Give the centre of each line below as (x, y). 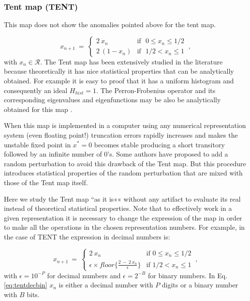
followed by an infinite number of (53, 154)
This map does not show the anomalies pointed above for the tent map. (110, 24)
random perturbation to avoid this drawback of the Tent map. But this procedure (125, 163)
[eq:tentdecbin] (26, 285)
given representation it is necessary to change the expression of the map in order (123, 217)
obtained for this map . (38, 109)
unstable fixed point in (37, 144)
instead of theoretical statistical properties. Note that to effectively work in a (118, 208)
